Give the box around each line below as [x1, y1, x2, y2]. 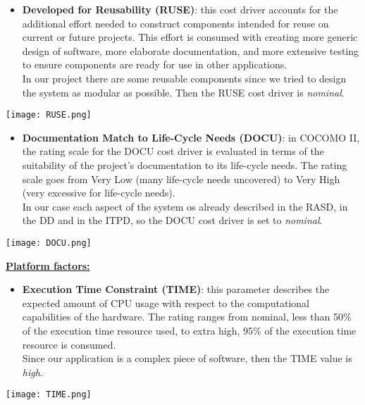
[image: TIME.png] [6, 390, 92, 400]
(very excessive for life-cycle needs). [22, 185, 175, 200]
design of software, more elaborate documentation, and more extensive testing [22, 43, 359, 58]
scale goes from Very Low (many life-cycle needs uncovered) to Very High [22, 171, 340, 186]
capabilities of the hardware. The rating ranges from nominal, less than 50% [22, 309, 352, 324]
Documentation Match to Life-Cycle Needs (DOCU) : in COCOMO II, [22, 130, 360, 144]
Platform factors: [6, 258, 90, 273]
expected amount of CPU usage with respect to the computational [22, 295, 309, 310]
